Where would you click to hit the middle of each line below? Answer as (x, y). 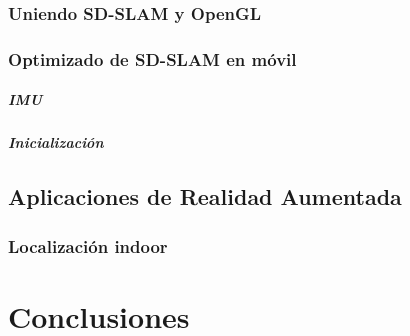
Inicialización (56, 142)
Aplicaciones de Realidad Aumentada (205, 196)
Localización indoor (88, 245)
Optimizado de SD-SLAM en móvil (152, 58)
